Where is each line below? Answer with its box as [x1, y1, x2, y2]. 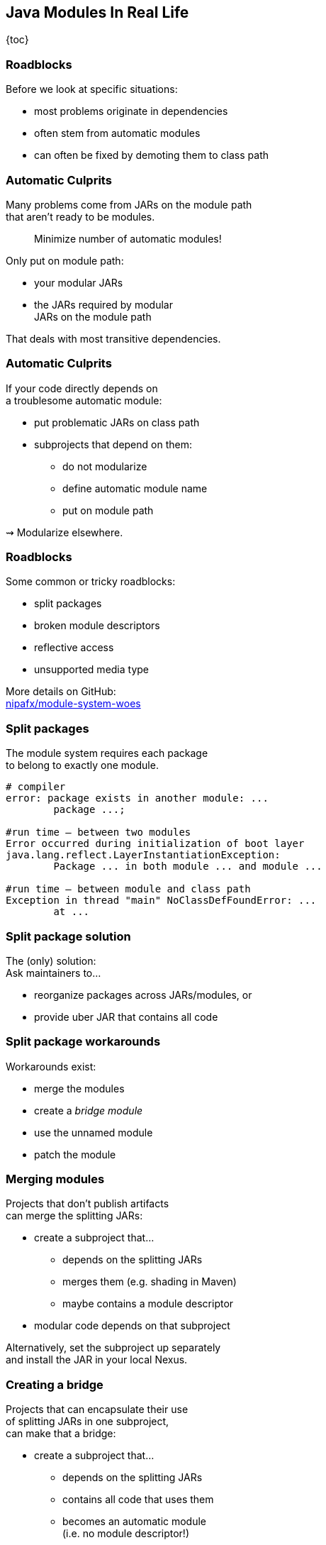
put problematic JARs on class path [34, 416, 200, 428]
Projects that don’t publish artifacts [6, 1197, 169, 1210]
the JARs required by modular [34, 298, 173, 311]
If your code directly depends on [6, 382, 158, 394]
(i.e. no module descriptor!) [62, 1527, 189, 1540]
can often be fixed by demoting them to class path [34, 149, 269, 162]
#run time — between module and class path [6, 883, 251, 895]
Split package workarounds [6, 1034, 161, 1049]
